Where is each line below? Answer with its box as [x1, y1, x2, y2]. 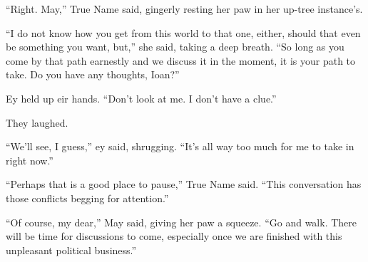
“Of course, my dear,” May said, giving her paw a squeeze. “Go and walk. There [6, 214, 357, 229]
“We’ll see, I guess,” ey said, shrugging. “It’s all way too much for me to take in [6, 139, 354, 154]
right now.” [6, 152, 53, 167]
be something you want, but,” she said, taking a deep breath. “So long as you [6, 39, 344, 54]
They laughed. [6, 115, 68, 130]
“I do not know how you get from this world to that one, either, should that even [6, 25, 361, 40]
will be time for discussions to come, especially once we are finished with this [6, 229, 342, 243]
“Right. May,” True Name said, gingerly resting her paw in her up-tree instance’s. [6, 1, 363, 16]
